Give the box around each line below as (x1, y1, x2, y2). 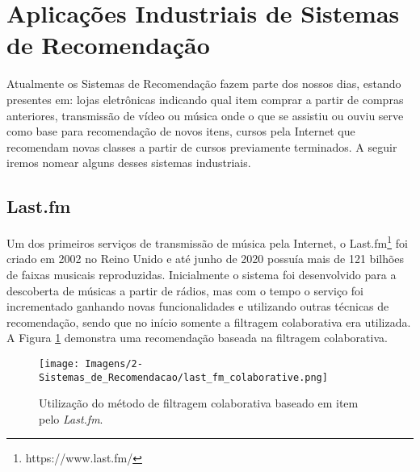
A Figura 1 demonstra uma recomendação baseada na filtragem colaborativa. (6, 329, 388, 346)
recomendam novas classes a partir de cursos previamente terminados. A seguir (6, 138, 397, 155)
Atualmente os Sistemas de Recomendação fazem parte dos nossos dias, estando (6, 75, 401, 92)
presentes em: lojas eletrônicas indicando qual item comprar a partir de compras (6, 90, 404, 107)
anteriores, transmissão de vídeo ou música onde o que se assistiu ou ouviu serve (6, 107, 404, 123)
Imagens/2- (85, 357, 143, 370)
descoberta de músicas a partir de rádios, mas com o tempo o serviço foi (6, 282, 363, 299)
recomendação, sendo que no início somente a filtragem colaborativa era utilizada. (6, 313, 411, 330)
